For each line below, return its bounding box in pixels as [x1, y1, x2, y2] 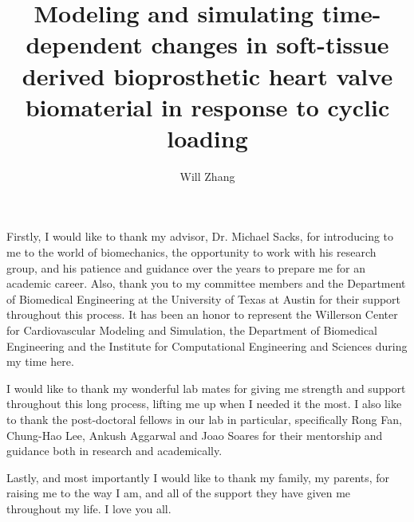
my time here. [6, 353, 74, 370]
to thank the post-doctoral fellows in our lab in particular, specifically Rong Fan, [6, 411, 402, 427]
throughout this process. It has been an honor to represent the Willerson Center [6, 306, 398, 323]
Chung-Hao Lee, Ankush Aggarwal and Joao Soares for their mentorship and [6, 426, 383, 443]
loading [167, 121, 248, 154]
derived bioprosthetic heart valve [22, 59, 393, 92]
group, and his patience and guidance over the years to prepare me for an [6, 259, 365, 276]
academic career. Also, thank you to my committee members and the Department [6, 275, 406, 292]
